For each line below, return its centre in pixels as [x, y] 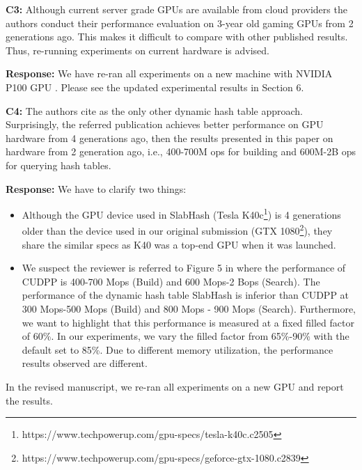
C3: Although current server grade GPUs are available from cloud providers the [176, 9]
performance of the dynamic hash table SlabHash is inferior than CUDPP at [186, 295]
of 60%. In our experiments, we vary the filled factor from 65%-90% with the [186, 336]
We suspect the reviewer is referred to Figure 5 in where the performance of [184, 268]
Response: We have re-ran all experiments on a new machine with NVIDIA [169, 73]
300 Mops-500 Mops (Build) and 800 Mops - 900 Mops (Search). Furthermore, [189, 308]
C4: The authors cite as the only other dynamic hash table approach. [155, 110]
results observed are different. [85, 363]
